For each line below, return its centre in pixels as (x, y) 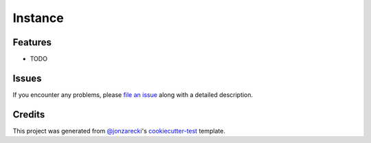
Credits (29, 114)
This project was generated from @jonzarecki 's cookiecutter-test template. (119, 131)
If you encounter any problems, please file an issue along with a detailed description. (133, 95)
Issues (27, 78)
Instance (38, 18)
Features (32, 42)
